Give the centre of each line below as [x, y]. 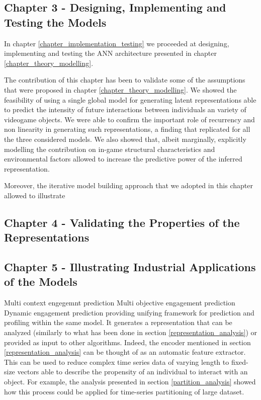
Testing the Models [55, 22]
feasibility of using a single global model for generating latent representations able [130, 99]
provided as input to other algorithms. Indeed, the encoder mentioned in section [127, 342]
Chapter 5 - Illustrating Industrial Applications [130, 267]
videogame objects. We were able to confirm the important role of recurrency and [129, 119]
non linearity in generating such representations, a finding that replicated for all [127, 129]
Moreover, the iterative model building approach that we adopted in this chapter [128, 185]
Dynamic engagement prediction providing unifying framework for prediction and [129, 312]
